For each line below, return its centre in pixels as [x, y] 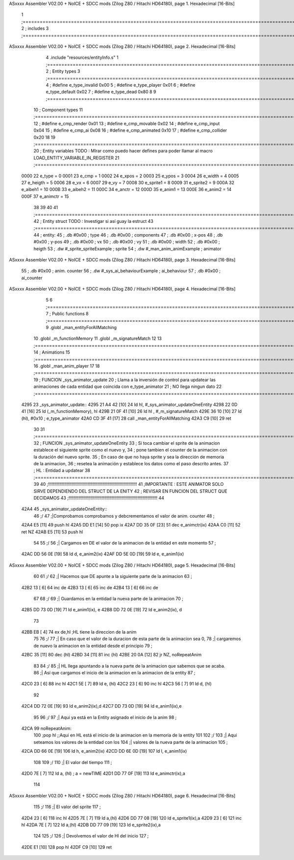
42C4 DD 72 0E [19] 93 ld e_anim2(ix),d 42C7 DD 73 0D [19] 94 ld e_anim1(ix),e [101, 706]
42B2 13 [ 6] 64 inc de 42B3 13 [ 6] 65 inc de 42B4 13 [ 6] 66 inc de [90, 587]
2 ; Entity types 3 [63, 72]
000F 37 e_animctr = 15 [45, 196]
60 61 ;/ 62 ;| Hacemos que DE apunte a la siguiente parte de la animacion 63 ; [113, 576]
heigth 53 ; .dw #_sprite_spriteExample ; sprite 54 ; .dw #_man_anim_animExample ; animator [127, 249]
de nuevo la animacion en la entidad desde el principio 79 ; [93, 645]
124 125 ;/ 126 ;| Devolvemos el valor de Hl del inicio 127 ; [91, 836]
